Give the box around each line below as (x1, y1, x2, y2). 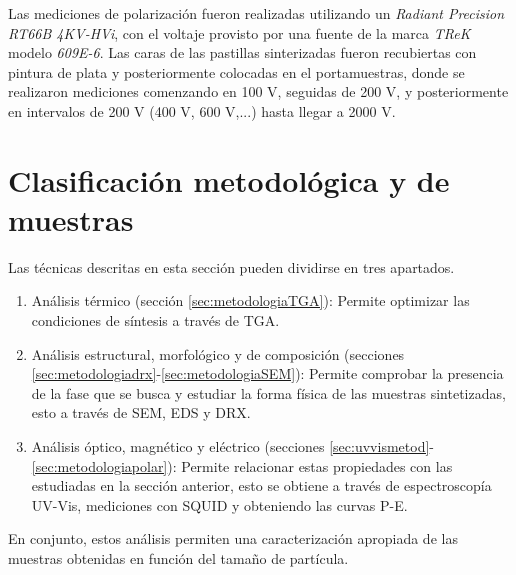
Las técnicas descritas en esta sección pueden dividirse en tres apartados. (8, 256, 455, 277)
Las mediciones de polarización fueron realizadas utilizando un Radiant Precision (8, 3, 505, 23)
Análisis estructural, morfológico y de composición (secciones (31, 343, 405, 364)
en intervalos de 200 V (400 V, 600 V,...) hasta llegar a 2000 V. (8, 100, 396, 121)
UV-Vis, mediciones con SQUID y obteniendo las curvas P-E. (31, 494, 408, 515)
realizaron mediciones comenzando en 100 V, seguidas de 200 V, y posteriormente (8, 81, 509, 102)
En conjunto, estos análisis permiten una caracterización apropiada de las (8, 528, 458, 549)
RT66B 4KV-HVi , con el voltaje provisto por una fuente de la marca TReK (8, 22, 471, 43)
